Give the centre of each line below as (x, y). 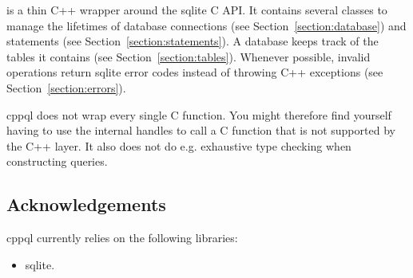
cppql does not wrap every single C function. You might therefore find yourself (199, 114)
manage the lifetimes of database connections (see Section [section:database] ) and (206, 25)
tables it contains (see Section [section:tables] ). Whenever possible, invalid (189, 56)
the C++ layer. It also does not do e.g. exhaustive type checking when (179, 145)
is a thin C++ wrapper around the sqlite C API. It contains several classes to (197, 10)
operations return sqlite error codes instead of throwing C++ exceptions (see (195, 72)
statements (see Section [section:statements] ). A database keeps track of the (193, 41)
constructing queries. (57, 161)
